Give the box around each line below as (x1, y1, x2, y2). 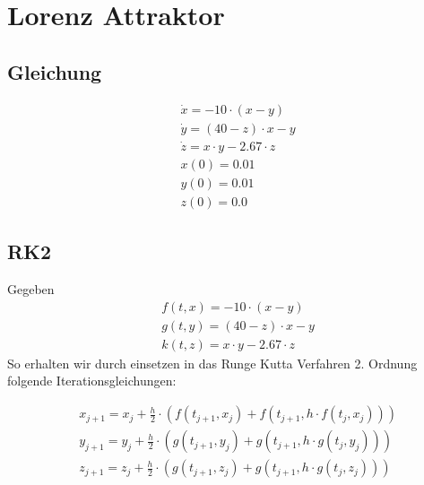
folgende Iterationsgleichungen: (7, 371, 177, 390)
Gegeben (7, 280, 55, 299)
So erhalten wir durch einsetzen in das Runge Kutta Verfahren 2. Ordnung (7, 353, 418, 372)
